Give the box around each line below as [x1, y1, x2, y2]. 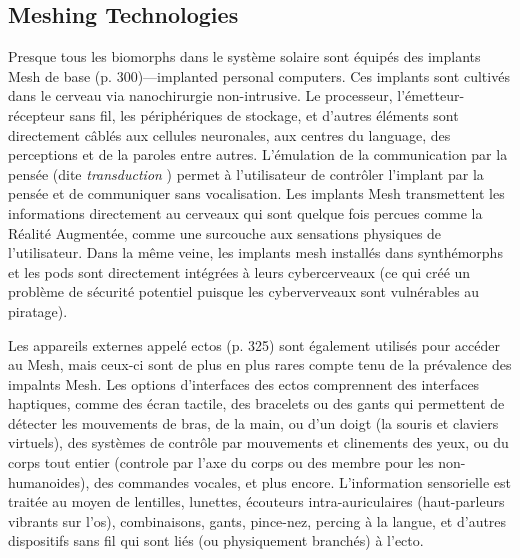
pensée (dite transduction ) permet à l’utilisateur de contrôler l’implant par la [8, 163, 484, 184]
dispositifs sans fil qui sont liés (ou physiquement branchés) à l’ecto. [8, 530, 424, 551]
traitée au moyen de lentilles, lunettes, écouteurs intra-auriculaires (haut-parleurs [8, 491, 505, 512]
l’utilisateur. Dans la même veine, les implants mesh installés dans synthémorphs [8, 242, 503, 263]
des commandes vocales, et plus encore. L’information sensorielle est [94, 471, 511, 492]
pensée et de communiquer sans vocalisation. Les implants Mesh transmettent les [8, 183, 505, 204]
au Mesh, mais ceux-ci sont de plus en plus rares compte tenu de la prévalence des [8, 354, 512, 375]
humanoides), [8, 471, 90, 492]
